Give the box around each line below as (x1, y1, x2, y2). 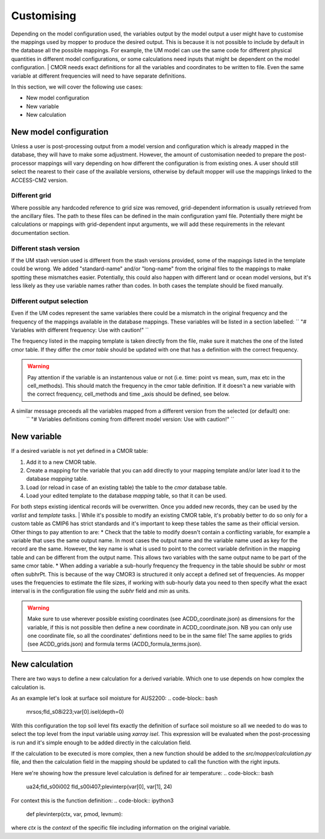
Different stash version (11, 244, 80, 252)
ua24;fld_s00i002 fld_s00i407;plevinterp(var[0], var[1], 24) (26, 783, 173, 790)
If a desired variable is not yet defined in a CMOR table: (11, 448, 149, 455)
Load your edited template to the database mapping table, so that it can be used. (26, 492, 227, 499)
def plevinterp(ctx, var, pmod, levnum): (26, 810, 123, 817)
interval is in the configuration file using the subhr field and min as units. (11, 587, 190, 594)
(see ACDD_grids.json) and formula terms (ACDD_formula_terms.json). (27, 640, 202, 647)
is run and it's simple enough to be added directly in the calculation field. (11, 738, 192, 746)
